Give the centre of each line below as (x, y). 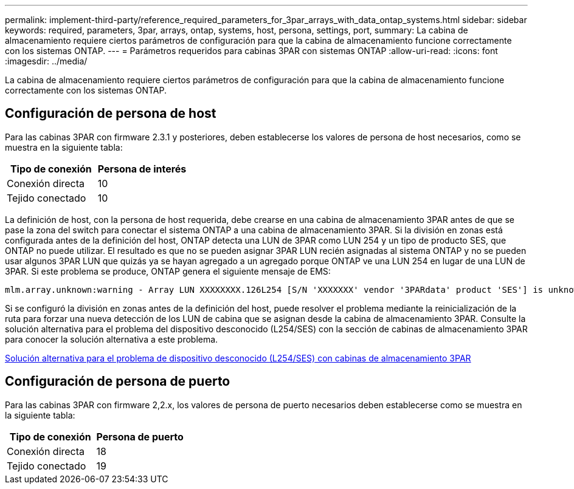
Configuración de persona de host (111, 114)
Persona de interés (142, 169)
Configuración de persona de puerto (118, 381)
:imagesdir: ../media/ (46, 61)
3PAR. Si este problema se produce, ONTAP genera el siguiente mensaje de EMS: (168, 271)
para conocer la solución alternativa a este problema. (112, 339)
